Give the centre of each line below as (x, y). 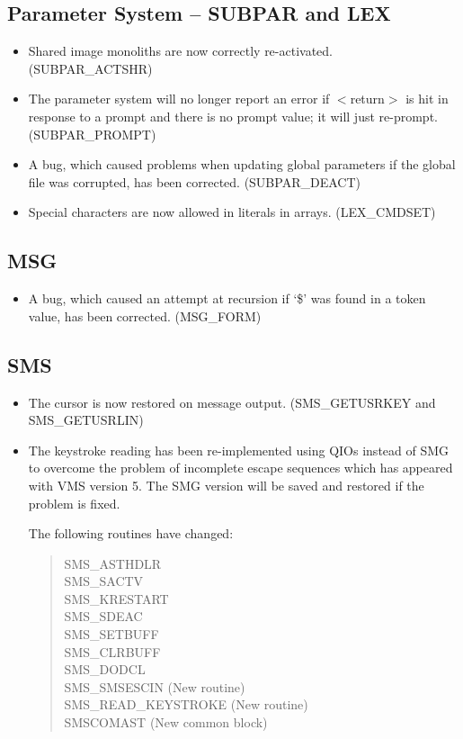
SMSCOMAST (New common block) (166, 722)
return (367, 99)
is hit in (427, 99)
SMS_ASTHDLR (113, 563)
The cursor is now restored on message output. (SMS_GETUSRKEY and (232, 402)
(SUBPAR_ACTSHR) (90, 68)
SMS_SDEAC (103, 616)
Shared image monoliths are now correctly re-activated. (180, 51)
